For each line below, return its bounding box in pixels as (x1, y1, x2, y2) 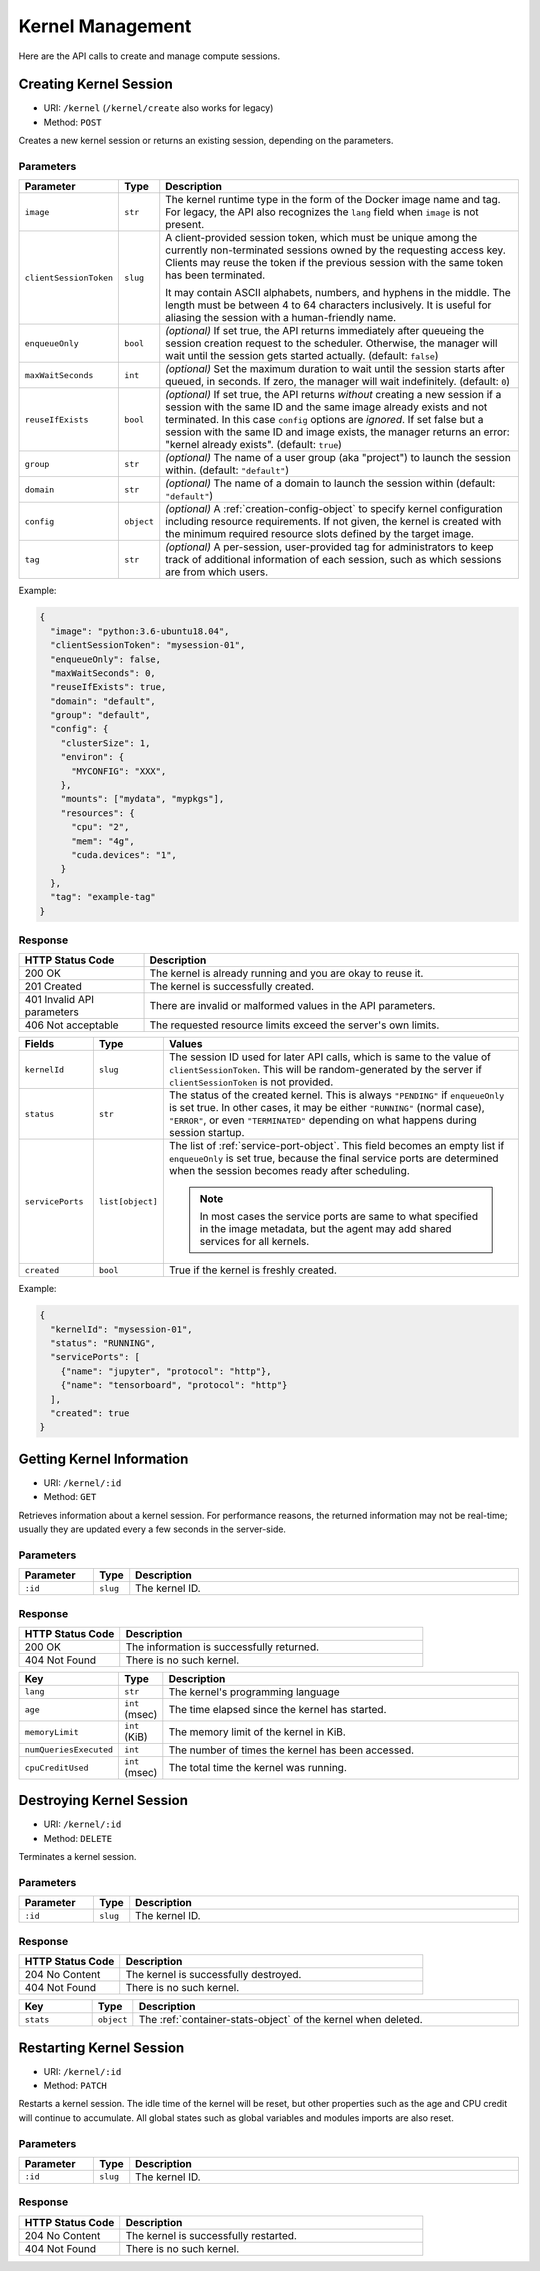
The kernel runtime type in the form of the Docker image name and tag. (165, 193, 501, 207)
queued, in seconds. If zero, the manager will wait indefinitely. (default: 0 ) (165, 375, 510, 389)
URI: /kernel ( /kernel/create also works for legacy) (43, 102, 274, 114)
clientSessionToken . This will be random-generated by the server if (168, 1063, 482, 1077)
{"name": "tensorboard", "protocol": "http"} (60, 1380, 288, 1391)
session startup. (168, 1126, 245, 1140)
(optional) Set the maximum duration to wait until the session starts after (165, 362, 505, 376)
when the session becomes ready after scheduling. (168, 1164, 410, 1178)
